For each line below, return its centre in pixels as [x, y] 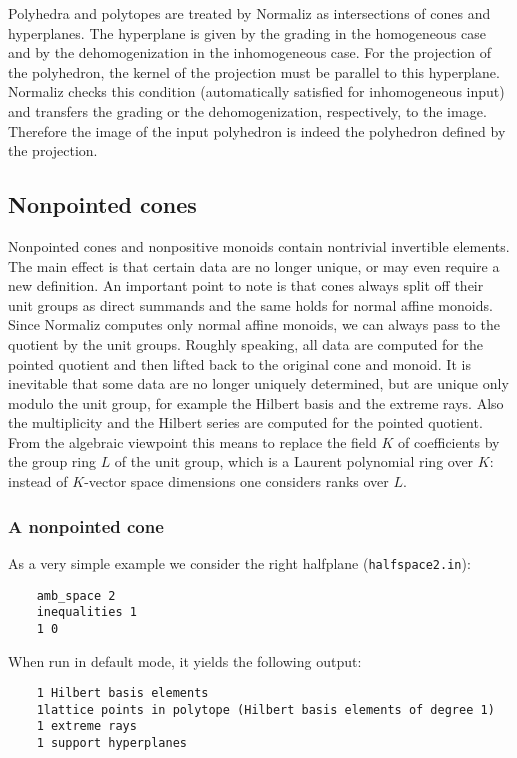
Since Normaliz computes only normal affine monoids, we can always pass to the [254, 324]
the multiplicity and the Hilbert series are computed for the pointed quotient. [245, 422]
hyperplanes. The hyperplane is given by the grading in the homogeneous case [247, 32]
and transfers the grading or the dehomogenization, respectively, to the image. [247, 110]
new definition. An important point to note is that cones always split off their [246, 285]
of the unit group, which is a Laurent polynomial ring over [294, 461]
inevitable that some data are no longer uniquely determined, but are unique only [258, 383]
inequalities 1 [86, 612]
